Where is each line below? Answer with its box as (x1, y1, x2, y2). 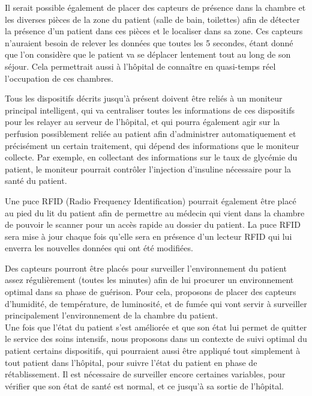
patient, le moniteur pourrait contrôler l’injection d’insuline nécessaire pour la (5, 162, 291, 175)
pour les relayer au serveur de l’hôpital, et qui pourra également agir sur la (5, 115, 280, 128)
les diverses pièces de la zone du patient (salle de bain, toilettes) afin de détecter (5, 13, 300, 25)
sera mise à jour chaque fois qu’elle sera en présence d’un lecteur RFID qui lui (5, 230, 292, 242)
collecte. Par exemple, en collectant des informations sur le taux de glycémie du (5, 151, 298, 163)
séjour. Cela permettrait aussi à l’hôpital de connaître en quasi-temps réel (5, 59, 276, 72)
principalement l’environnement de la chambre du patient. (5, 309, 218, 321)
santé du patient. (5, 174, 67, 187)
